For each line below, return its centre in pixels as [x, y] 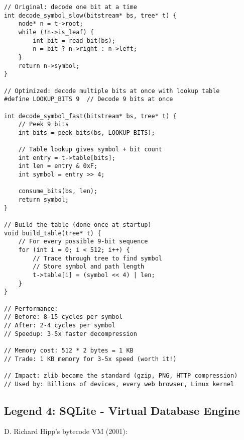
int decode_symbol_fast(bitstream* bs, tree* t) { [90, 116]
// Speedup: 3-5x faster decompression [71, 334]
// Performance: [31, 309]
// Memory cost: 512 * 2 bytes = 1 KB [69, 350]
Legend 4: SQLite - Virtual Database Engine [122, 410]
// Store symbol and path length [89, 267]
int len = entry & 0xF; [58, 166]
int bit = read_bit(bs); [74, 40]
